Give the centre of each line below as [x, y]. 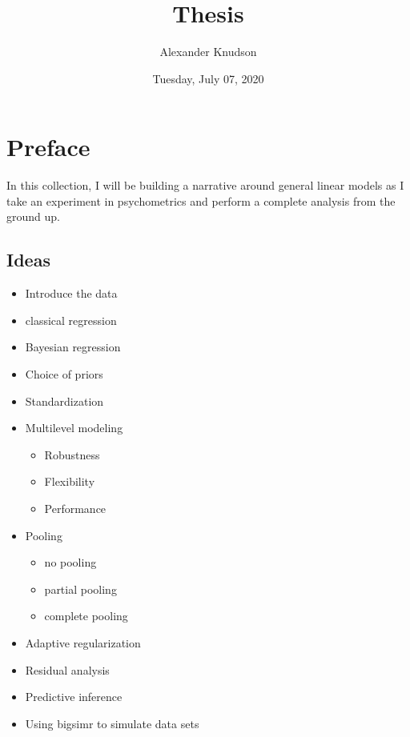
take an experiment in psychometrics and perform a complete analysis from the [201, 200]
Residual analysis [67, 669]
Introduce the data [71, 293]
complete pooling [86, 616]
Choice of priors [64, 374]
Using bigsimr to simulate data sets [112, 723]
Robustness [72, 454]
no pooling [70, 562]
